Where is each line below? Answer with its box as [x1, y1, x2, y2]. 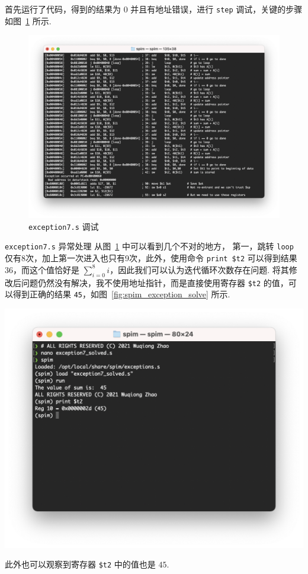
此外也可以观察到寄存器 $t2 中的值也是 [5, 558, 156, 570]
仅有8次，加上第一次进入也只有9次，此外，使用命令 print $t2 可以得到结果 [5, 252, 297, 264]
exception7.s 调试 [28, 220, 99, 232]
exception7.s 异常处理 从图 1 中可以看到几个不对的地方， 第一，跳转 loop [5, 240, 294, 252]
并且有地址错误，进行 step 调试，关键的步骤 [130, 3, 303, 15]
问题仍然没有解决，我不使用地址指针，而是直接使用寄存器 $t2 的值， [21, 276, 288, 288]
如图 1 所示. [5, 14, 52, 27]
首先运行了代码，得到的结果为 [5, 3, 121, 15]
